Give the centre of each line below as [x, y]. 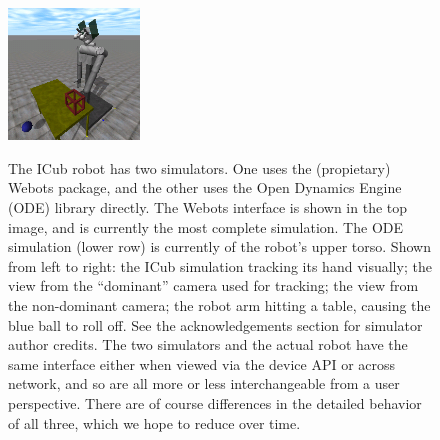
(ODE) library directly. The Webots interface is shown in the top [208, 207]
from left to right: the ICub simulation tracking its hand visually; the [220, 265]
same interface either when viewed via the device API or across [202, 363]
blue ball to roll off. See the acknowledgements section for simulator [215, 324]
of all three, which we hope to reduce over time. [154, 422]
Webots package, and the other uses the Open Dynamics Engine [205, 187]
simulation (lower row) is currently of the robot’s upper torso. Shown [219, 246]
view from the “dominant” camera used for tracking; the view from [213, 285]
